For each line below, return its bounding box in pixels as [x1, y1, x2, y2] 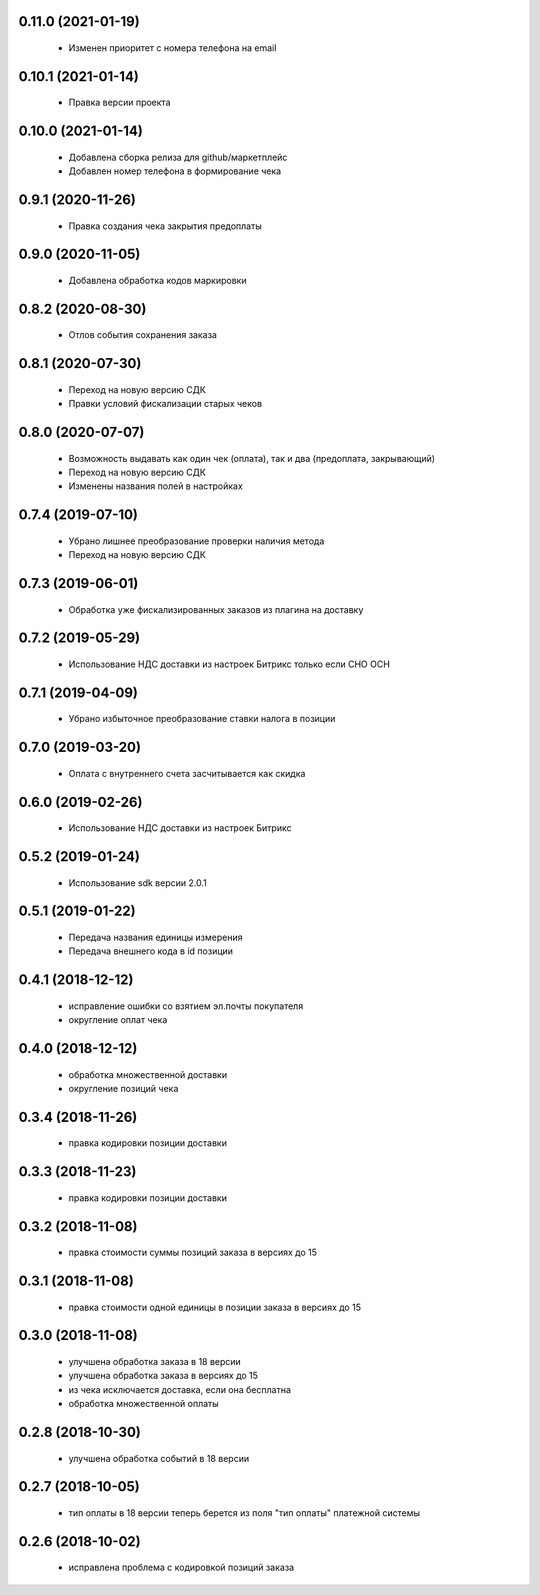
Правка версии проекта [68, 96, 171, 109]
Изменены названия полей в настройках [68, 480, 244, 492]
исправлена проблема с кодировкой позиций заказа [68, 1561, 295, 1574]
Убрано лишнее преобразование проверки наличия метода [68, 535, 325, 547]
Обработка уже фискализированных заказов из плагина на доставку [68, 603, 364, 615]
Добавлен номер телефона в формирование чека [68, 165, 282, 177]
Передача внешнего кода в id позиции [68, 945, 234, 957]
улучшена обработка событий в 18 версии [68, 1452, 250, 1464]
